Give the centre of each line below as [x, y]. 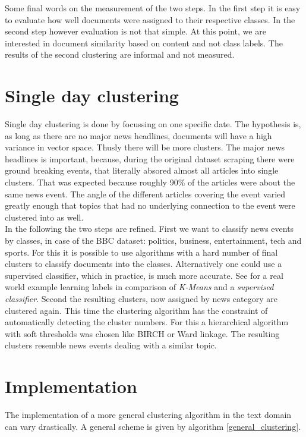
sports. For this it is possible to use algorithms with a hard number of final [141, 252]
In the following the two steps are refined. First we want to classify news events [149, 229]
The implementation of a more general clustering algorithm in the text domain [148, 415]
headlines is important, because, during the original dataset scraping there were [150, 158]
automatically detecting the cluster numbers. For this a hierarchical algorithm [147, 322]
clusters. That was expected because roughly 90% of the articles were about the [150, 182]
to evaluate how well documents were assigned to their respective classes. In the [150, 19]
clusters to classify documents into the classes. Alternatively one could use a [143, 264]
